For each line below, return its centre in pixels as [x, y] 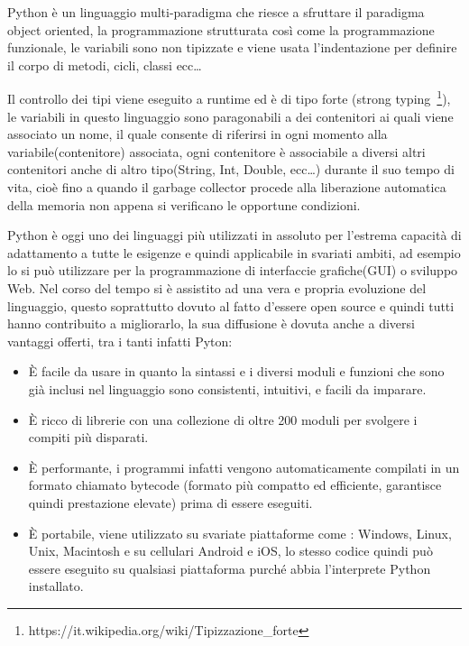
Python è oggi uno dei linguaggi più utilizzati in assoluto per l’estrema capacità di [234, 235]
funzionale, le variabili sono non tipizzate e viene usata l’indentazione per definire [232, 47]
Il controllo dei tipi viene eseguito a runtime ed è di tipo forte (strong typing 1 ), [229, 97]
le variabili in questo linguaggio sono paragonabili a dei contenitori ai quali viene [230, 116]
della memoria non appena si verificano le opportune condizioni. [184, 204]
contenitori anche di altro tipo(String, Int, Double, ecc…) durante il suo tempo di [231, 169]
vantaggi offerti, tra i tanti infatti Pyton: [120, 341]
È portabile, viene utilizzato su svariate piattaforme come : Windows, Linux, [240, 533]
